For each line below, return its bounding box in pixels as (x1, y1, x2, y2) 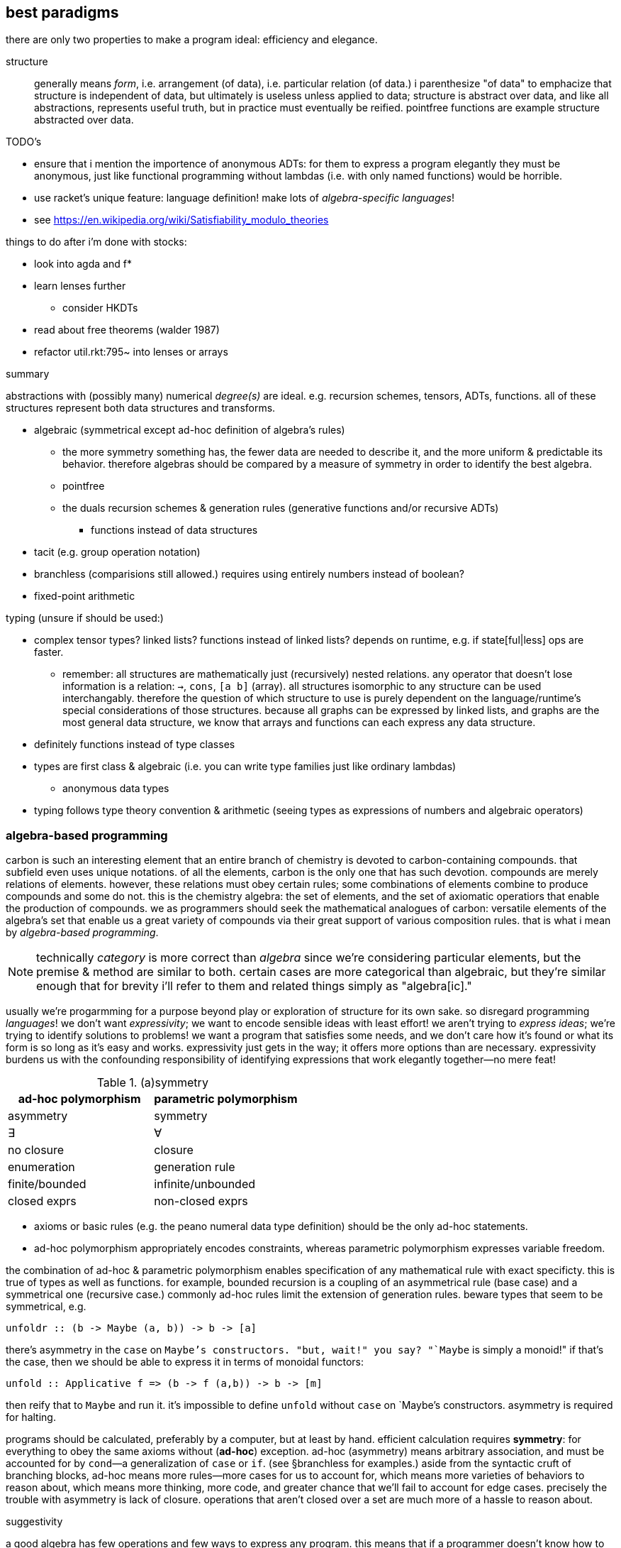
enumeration (8, 1160, 75, 1175)
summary (6, 368, 50, 380)
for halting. (6, 1411, 56, 1424)
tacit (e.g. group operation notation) (34, 546, 201, 559)
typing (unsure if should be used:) (6, 612, 164, 625)
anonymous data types (62, 782, 169, 795)
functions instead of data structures (91, 524, 258, 537)
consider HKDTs (62, 302, 138, 314)
